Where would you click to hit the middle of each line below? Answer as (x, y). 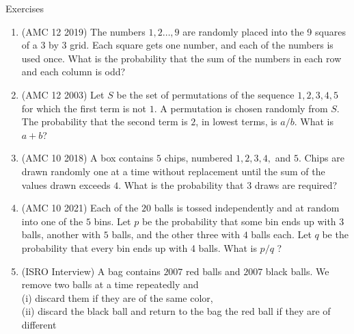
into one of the (52, 221)
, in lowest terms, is (236, 121)
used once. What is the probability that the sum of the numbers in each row (181, 58)
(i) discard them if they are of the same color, (117, 297)
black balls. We (297, 271)
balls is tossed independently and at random (247, 208)
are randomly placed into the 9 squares (264, 31)
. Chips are (321, 158)
